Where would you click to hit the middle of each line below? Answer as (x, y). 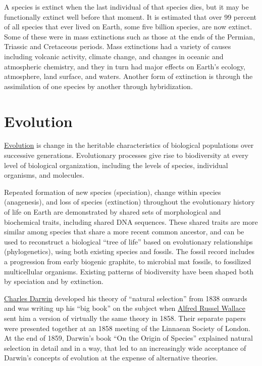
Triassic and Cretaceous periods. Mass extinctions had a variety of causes (118, 46)
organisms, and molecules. (44, 175)
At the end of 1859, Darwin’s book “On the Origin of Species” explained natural (128, 338)
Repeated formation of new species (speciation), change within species (113, 192)
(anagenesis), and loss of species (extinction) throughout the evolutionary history (129, 202)
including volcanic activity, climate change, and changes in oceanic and (114, 56)
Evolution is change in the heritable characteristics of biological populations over (129, 145)
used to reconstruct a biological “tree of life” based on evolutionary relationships (128, 241)
